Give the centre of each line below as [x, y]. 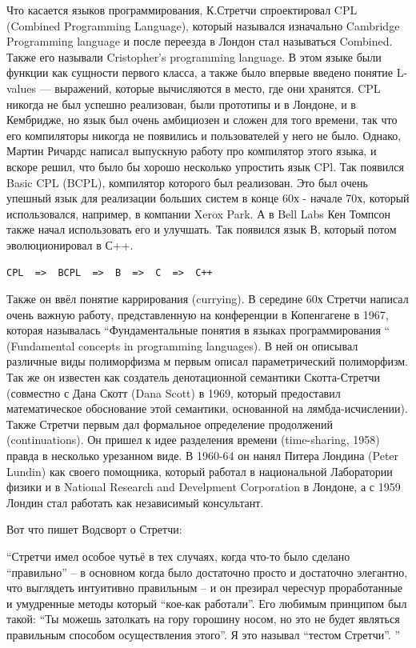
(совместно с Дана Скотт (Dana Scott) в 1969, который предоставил [174, 392]
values [22, 88]
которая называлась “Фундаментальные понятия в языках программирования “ [198, 330]
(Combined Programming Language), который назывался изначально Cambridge [203, 25]
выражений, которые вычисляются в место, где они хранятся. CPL [218, 88]
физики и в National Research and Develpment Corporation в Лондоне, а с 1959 [204, 487]
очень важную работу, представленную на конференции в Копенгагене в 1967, [198, 314]
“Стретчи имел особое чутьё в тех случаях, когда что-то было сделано [178, 556]
